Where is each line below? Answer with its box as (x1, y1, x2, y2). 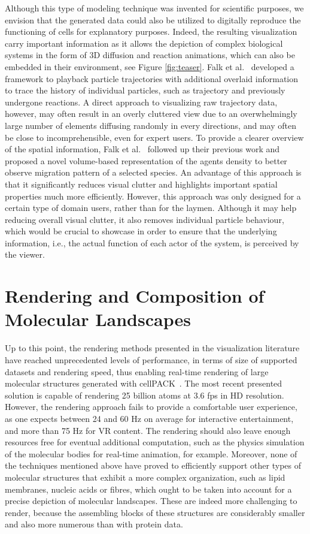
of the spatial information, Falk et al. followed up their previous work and (5, 143, 280, 155)
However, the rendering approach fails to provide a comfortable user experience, (5, 400, 297, 413)
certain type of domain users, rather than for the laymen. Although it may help (5, 201, 297, 214)
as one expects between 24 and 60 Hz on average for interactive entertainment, (5, 412, 294, 424)
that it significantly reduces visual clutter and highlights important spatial (5, 177, 278, 190)
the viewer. (5, 248, 45, 261)
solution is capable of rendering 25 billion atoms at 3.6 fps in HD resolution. (5, 388, 284, 401)
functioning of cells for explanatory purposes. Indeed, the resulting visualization (5, 25, 297, 38)
